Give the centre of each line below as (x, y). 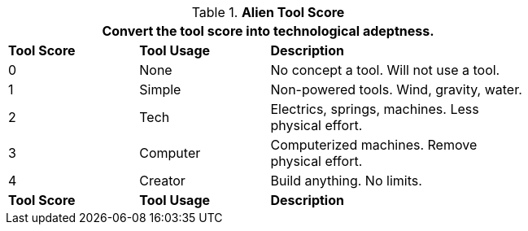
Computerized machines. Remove (374, 145)
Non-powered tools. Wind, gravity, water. (396, 89)
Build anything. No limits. (346, 181)
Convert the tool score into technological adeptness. (268, 31)
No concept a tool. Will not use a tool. (385, 70)
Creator (162, 181)
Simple (160, 89)
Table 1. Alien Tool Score (268, 12)
